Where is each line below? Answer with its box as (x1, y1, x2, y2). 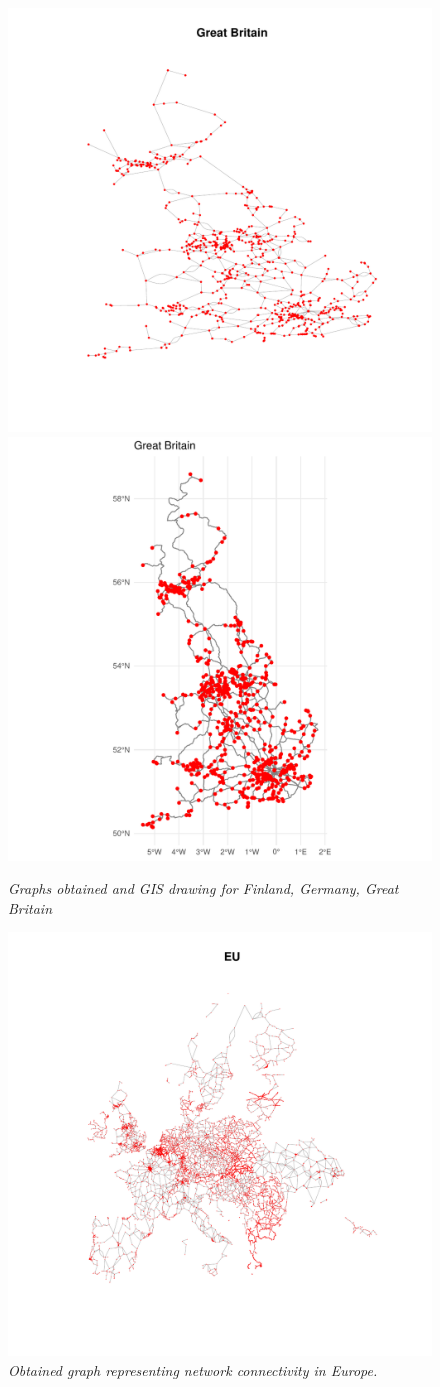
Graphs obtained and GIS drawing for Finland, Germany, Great (8, 878, 399, 899)
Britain (8, 897, 53, 918)
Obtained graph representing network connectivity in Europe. (8, 1359, 378, 1380)
